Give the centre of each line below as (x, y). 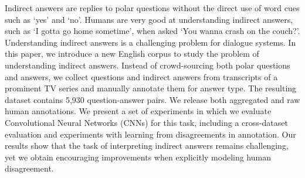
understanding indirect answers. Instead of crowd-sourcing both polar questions (148, 65)
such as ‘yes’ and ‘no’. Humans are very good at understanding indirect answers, (149, 19)
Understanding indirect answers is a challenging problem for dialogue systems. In (150, 42)
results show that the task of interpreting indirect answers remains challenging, (147, 146)
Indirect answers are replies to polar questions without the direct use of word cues (152, 8)
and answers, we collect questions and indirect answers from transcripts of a (141, 76)
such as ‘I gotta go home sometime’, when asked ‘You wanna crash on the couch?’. (152, 31)
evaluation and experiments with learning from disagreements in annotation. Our (150, 134)
